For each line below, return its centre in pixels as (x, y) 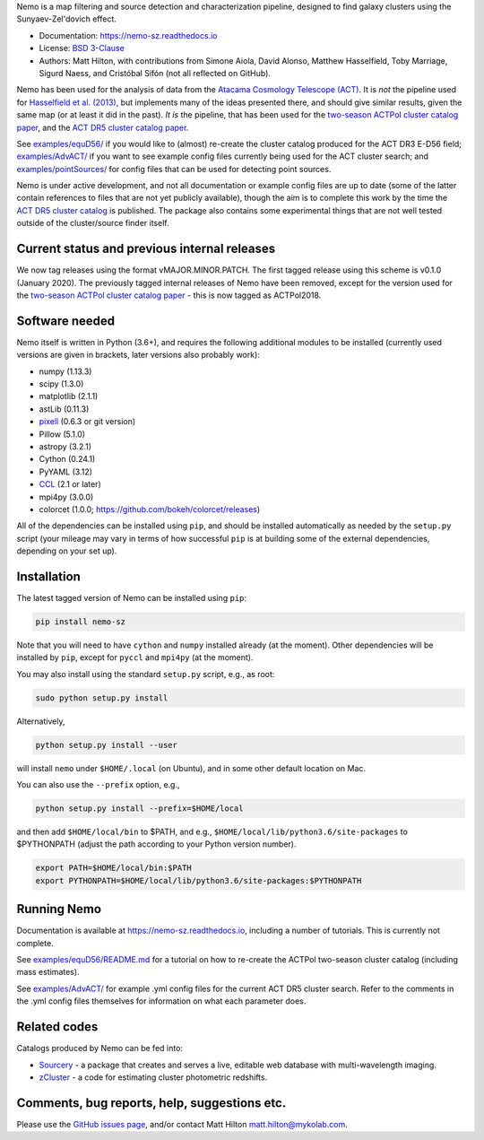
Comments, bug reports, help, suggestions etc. (151, 1103)
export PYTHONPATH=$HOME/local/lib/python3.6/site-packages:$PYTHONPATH (199, 880)
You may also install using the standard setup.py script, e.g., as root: (146, 674)
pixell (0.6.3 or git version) (87, 422)
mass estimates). (48, 972)
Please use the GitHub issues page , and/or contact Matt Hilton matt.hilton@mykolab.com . (182, 1124)
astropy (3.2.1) (65, 446)
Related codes (57, 1027)
